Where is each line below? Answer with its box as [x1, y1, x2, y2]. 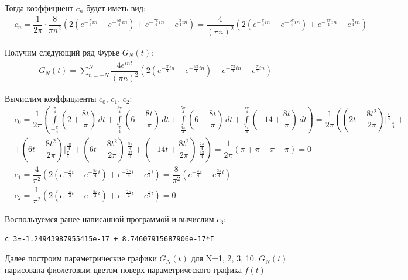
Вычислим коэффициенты [5, 92, 97, 105]
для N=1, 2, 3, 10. [191, 252, 256, 264]
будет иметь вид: [86, 2, 146, 13]
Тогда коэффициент [5, 2, 74, 13]
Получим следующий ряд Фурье [5, 46, 120, 58]
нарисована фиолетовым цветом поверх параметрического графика [5, 263, 242, 275]
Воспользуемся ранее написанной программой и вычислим [5, 213, 214, 225]
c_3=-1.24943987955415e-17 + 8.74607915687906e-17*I [5, 234, 214, 243]
